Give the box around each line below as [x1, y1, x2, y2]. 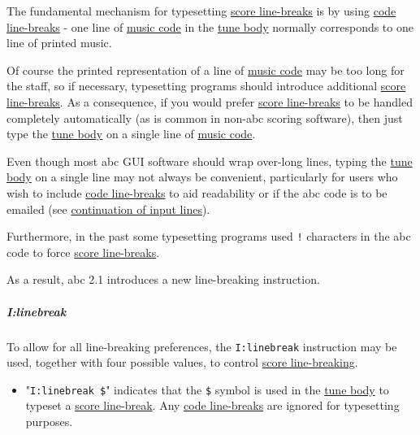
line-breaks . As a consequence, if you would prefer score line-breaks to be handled [6, 93, 413, 110]
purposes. [25, 413, 73, 430]
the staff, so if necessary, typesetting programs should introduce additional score [6, 77, 406, 94]
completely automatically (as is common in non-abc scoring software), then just [6, 109, 403, 126]
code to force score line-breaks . [6, 243, 160, 260]
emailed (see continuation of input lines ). [6, 200, 210, 217]
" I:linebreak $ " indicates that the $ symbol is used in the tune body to [25, 381, 389, 398]
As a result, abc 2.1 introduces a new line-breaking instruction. [6, 271, 320, 288]
